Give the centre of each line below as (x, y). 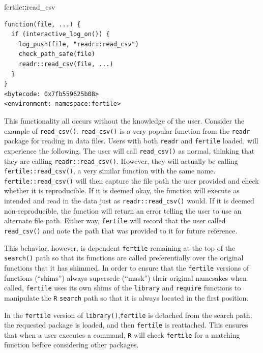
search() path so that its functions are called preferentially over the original (124, 258)
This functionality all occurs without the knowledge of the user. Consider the (124, 120)
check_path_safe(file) (57, 54)
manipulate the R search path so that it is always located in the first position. (126, 297)
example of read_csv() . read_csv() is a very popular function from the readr (127, 130)
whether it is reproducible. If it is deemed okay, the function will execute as (122, 190)
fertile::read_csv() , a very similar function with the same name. (110, 171)
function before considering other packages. (71, 345)
